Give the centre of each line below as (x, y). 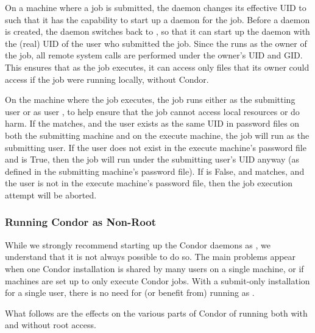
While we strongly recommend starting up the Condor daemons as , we (138, 244)
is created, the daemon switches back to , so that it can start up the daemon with (157, 31)
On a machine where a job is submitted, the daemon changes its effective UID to (156, 7)
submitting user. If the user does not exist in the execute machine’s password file (156, 147)
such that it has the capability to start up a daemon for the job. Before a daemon (157, 19)
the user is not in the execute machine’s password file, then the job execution (149, 183)
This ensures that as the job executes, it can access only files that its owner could (157, 67)
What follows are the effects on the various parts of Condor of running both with (156, 313)
